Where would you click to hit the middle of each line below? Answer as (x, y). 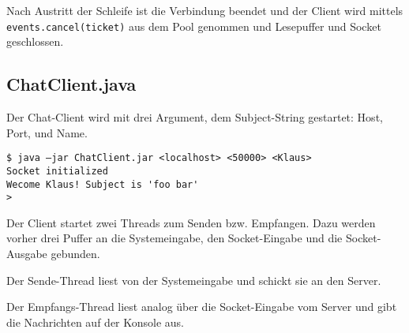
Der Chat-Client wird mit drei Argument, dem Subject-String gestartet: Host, (195, 117)
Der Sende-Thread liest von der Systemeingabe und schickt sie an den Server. (194, 280)
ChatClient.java (71, 84)
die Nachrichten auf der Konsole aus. (96, 322)
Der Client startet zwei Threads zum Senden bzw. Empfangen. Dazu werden (191, 222)
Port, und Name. (47, 132)
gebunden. (75, 254)
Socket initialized (57, 171)
